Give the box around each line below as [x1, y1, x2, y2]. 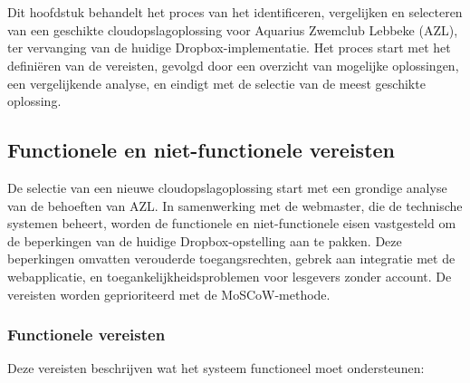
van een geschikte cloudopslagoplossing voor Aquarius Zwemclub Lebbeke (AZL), [7, 20, 458, 39]
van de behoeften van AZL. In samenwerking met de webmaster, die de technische [7, 196, 463, 215]
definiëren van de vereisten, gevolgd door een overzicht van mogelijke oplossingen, [7, 55, 459, 74]
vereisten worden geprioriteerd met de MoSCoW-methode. [7, 284, 331, 303]
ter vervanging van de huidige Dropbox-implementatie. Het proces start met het [7, 38, 451, 57]
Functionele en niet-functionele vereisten [7, 136, 396, 164]
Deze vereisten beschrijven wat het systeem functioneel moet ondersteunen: [7, 359, 425, 378]
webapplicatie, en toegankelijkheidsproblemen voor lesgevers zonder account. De [7, 266, 452, 285]
